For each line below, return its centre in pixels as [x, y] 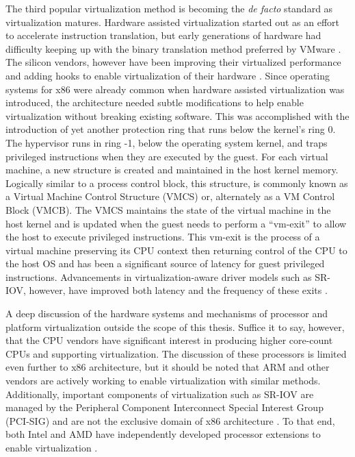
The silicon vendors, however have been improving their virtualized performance [173, 62]
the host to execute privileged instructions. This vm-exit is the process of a [163, 237]
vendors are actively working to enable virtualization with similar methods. [163, 381]
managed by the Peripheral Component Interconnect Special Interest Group [165, 407]
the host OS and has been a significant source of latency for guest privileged [165, 263]
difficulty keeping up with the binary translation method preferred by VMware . [173, 48]
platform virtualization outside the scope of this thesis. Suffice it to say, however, [175, 326]
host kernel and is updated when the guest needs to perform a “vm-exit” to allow [176, 223]
